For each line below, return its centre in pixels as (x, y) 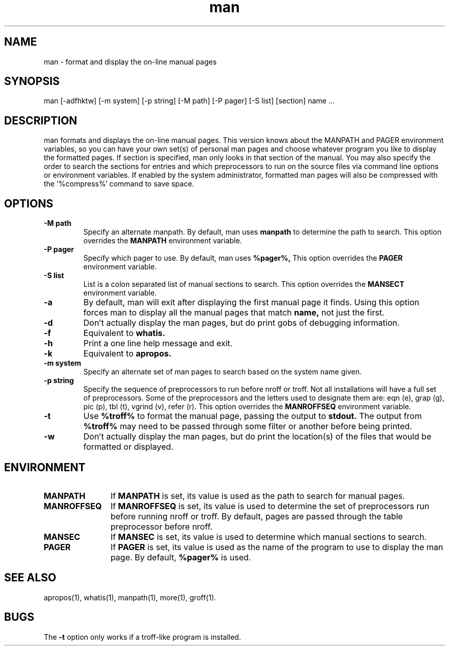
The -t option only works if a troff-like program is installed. (142, 637)
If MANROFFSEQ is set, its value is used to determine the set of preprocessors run (270, 506)
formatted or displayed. (128, 447)
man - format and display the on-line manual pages (130, 61)
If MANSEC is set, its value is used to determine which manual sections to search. (269, 537)
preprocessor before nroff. (161, 526)
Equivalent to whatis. (124, 333)
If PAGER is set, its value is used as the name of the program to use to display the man (277, 547)
